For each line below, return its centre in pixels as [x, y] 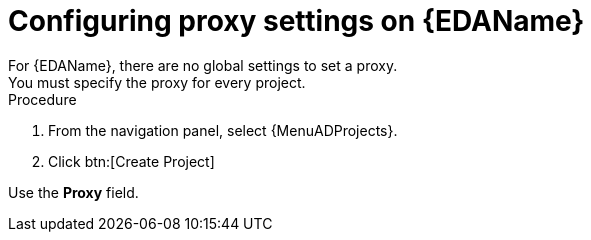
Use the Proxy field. [73, 192]
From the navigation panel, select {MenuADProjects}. [223, 130]
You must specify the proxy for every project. [157, 82]
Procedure [42, 99]
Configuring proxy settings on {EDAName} [296, 21]
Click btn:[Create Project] [131, 161]
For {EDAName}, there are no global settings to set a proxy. [203, 65]
